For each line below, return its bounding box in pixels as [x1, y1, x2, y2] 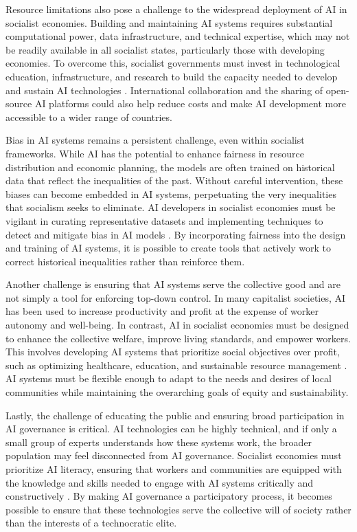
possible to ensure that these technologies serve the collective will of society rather [5, 502, 352, 516]
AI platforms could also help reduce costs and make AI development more [34, 96, 346, 111]
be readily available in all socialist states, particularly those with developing [5, 42, 325, 56]
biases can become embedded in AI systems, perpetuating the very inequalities [5, 186, 336, 201]
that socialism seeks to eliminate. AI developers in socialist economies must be [5, 200, 336, 214]
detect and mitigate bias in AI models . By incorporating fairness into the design [5, 227, 346, 241]
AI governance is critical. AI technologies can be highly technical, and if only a [5, 421, 337, 436]
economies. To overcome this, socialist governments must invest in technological [5, 56, 341, 70]
